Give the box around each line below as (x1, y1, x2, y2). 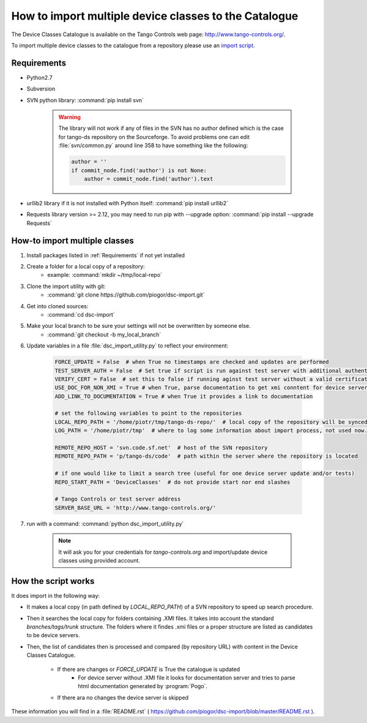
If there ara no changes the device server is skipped (57, 694, 189, 701)
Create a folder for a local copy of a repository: (26, 263, 145, 270)
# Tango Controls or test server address (54, 496, 181, 502)
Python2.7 (26, 74, 53, 81)
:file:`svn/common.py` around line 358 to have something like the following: (58, 142, 248, 150)
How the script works (11, 576, 95, 586)
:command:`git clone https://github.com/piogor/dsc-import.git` (47, 291, 205, 298)
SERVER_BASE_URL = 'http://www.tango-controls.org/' (54, 504, 217, 511)
